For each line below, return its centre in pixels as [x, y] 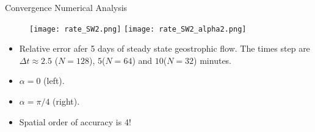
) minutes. [213, 60]
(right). [66, 101]
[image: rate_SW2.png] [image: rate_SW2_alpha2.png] [138, 29]
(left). [54, 81]
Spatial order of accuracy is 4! [75, 121]
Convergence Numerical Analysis [66, 7]
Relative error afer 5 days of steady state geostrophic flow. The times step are [165, 48]
